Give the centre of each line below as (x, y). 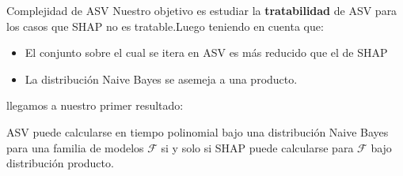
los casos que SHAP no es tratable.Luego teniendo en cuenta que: (165, 26)
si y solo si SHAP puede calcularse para (257, 147)
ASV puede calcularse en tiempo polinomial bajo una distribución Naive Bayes (198, 131)
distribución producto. (60, 163)
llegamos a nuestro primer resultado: (95, 105)
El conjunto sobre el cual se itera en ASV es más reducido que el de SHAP (206, 52)
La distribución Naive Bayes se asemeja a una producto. (161, 79)
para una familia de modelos (75, 147)
